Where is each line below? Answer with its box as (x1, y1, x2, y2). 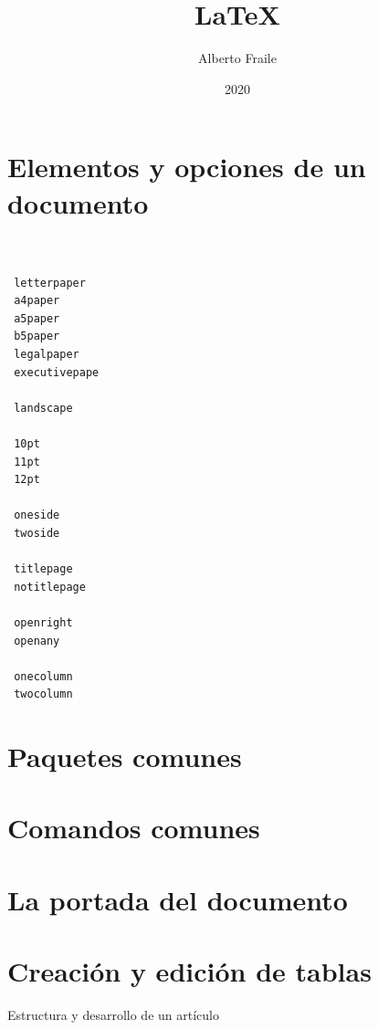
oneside (14, 509, 60, 522)
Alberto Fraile (198, 48, 277, 68)
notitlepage (14, 580, 86, 594)
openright (14, 615, 73, 629)
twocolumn (14, 688, 73, 701)
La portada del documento (7, 880, 348, 918)
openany (14, 634, 60, 647)
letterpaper (14, 276, 86, 289)
